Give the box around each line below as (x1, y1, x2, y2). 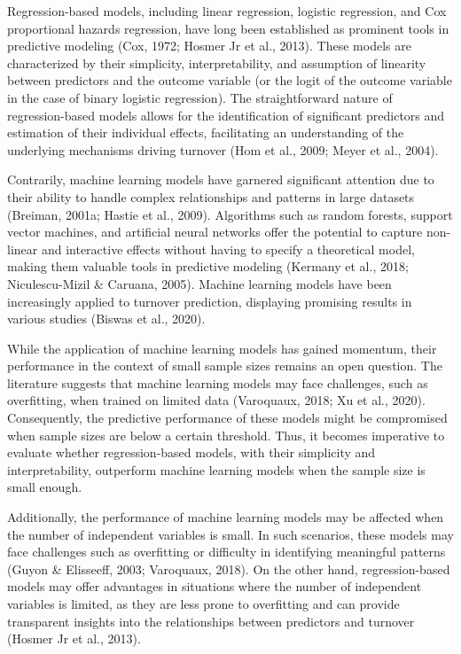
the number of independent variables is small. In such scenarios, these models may (7, 525, 454, 543)
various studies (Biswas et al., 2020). (7, 309, 206, 328)
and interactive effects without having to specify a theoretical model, (41, 239, 415, 258)
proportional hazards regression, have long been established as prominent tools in (7, 19, 449, 37)
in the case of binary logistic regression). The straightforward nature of (7, 88, 393, 106)
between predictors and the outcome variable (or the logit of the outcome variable (7, 71, 452, 90)
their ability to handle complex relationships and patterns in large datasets (7, 187, 415, 206)
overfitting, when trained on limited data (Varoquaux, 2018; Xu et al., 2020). (7, 391, 426, 409)
